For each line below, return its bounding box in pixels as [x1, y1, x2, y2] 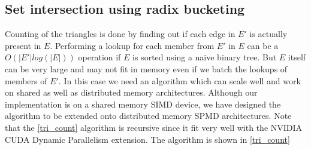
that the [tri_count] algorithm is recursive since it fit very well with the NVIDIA [5, 121, 303, 133]
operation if [78, 51, 121, 63]
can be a [247, 39, 279, 51]
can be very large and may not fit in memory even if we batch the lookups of [5, 62, 288, 75]
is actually [249, 27, 288, 40]
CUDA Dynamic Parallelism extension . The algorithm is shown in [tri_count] [5, 133, 290, 145]
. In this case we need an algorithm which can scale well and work [58, 74, 301, 87]
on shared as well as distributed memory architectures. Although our [5, 86, 258, 99]
